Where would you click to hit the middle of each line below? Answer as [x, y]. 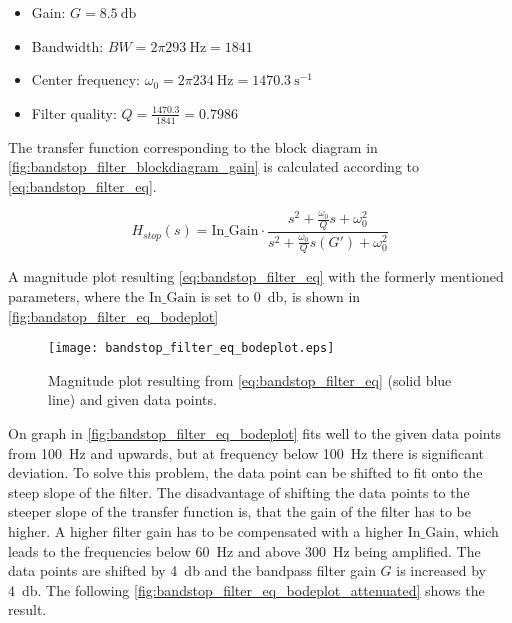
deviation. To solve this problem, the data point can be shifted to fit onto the [245, 472]
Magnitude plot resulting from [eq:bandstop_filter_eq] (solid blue [250, 379]
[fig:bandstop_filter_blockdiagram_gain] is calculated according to [213, 166]
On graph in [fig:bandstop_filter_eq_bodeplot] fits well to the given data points [255, 432]
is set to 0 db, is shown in [280, 295]
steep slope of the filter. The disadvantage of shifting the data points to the [239, 491]
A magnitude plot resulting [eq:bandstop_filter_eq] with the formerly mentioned [256, 276]
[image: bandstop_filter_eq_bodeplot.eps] [191, 348]
